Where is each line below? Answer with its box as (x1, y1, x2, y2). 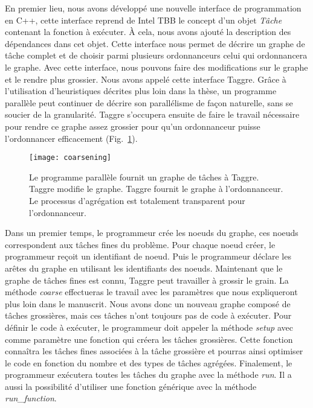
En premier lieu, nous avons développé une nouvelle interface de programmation (5, 2, 302, 14)
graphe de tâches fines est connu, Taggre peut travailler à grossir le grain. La (5, 273, 289, 286)
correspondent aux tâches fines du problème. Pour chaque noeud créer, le (5, 238, 276, 250)
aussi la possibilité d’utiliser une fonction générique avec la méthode (5, 380, 257, 392)
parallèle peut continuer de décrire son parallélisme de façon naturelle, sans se (5, 96, 293, 109)
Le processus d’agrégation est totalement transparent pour (29, 194, 245, 206)
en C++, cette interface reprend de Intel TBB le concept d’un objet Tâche (5, 13, 282, 26)
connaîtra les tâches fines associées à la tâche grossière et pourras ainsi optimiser (5, 345, 303, 357)
